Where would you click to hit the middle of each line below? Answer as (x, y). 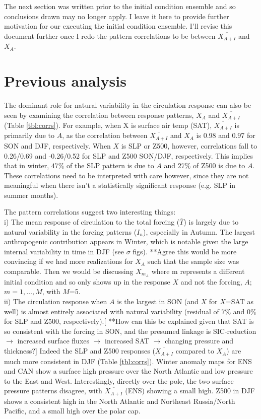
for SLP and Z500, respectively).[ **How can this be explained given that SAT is (129, 321)
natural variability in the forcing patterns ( (71, 231)
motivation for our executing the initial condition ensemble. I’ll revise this (118, 26)
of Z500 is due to (219, 165)
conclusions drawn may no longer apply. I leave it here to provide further (117, 16)
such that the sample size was (193, 261)
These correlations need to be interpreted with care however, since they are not (126, 175)
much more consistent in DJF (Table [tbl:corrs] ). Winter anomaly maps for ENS (128, 361)
